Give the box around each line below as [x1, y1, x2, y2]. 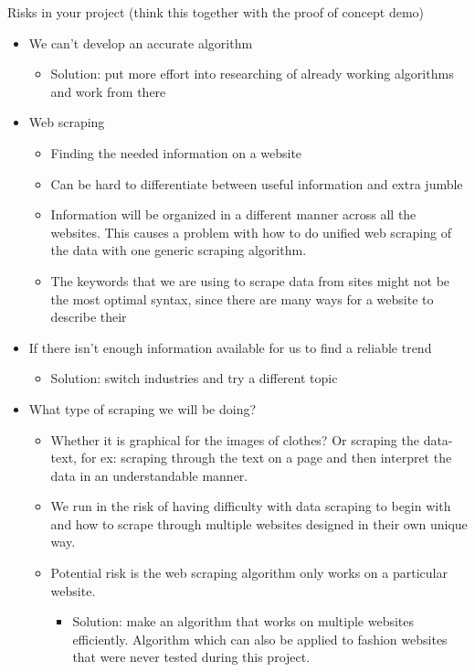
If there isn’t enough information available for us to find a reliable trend [28, 337, 432, 357]
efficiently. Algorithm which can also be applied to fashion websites [72, 629, 448, 648]
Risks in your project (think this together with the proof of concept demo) [7, 3, 424, 21]
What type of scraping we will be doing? [28, 399, 257, 418]
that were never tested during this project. [72, 647, 311, 667]
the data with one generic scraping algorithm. [50, 240, 307, 260]
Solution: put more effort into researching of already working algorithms [50, 64, 454, 83]
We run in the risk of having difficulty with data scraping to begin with [50, 496, 451, 516]
